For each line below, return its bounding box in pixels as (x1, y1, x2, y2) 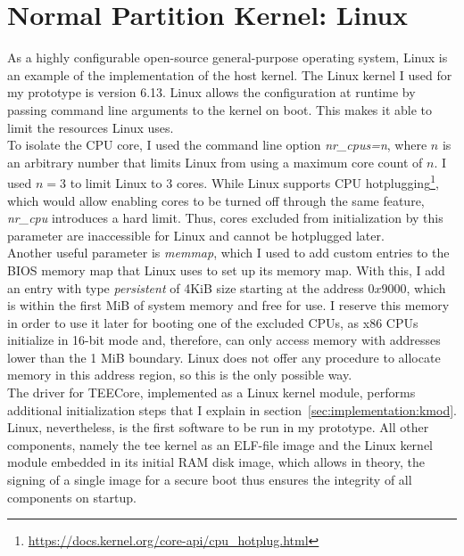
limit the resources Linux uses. (7, 118, 174, 136)
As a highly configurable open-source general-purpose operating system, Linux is (7, 48, 448, 67)
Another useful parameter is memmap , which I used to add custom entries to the (7, 243, 450, 262)
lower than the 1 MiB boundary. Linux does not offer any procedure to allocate (7, 347, 441, 366)
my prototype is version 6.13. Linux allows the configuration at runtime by (7, 83, 416, 102)
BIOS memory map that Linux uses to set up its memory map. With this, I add (7, 260, 445, 279)
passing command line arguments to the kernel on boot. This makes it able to (7, 100, 433, 119)
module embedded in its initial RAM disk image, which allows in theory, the (7, 453, 425, 471)
